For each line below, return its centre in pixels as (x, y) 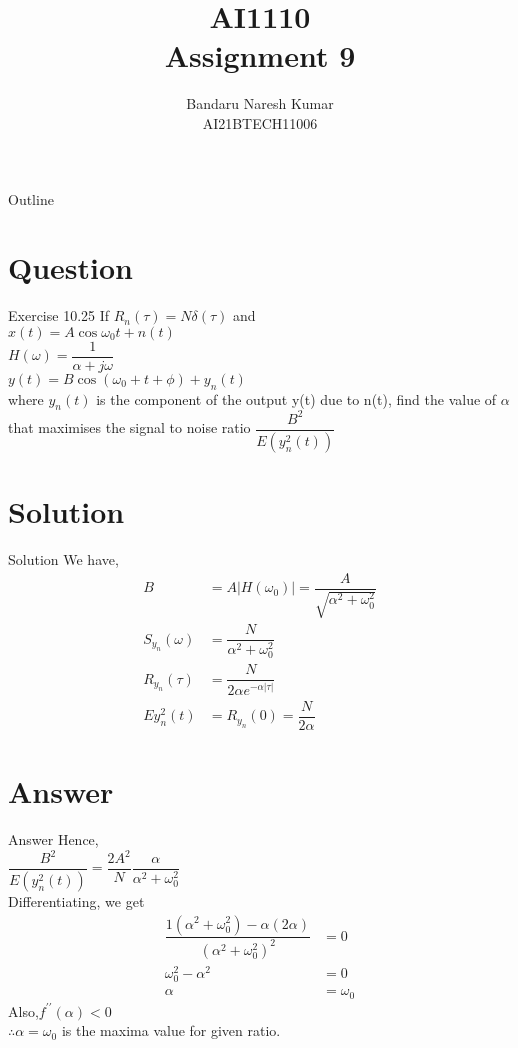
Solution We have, (63, 559)
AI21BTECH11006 (260, 122)
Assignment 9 (260, 55)
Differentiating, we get (76, 900)
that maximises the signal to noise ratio (129, 427)
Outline (31, 198)
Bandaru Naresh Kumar (260, 103)
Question (70, 267)
